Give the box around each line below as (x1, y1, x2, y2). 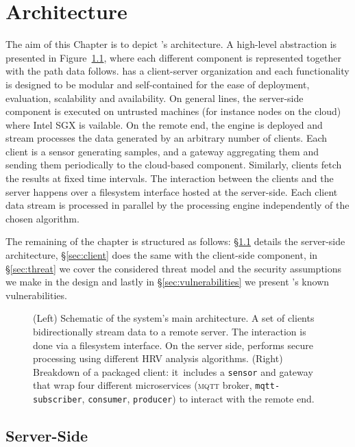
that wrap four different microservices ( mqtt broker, (33, 378, 252, 392)
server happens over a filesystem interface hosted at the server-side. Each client (5, 184, 338, 199)
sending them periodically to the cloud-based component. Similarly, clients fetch (5, 157, 342, 172)
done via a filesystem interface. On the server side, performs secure (33, 337, 313, 352)
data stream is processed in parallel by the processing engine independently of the (5, 198, 350, 212)
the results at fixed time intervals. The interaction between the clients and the (5, 171, 334, 186)
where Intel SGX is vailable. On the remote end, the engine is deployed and (5, 117, 323, 131)
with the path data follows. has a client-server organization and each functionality (5, 64, 350, 78)
